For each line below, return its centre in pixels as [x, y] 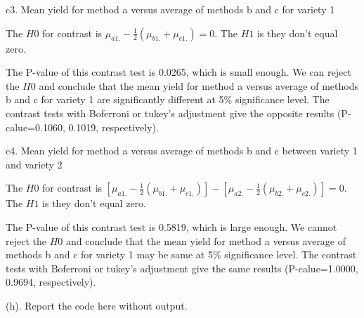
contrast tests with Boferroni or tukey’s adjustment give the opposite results [170, 113]
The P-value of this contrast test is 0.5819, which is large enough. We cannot [171, 226]
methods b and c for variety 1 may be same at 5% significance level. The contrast [181, 254]
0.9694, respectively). [51, 282]
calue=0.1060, [35, 127]
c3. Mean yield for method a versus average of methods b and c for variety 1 [170, 9]
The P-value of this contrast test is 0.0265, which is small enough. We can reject [178, 72]
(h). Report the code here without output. [97, 305]
